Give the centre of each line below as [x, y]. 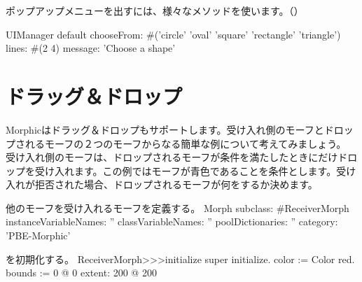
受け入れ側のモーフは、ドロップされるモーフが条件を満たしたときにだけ [172, 157]
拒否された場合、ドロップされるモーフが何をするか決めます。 [176, 184]
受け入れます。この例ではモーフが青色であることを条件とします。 [186, 170]
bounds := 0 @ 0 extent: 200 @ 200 [81, 273]
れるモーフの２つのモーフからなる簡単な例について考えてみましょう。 [186, 143]
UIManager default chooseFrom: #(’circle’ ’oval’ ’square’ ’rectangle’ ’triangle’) [173, 34]
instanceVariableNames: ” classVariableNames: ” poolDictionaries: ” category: [172, 221]
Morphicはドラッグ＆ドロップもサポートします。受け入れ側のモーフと [165, 129]
